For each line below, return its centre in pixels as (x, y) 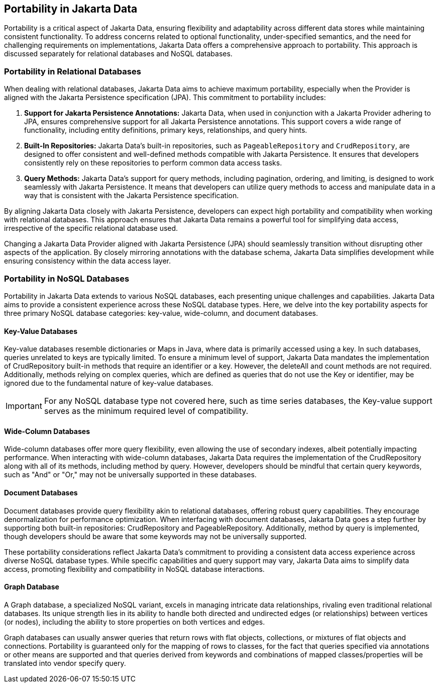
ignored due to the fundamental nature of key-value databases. (109, 383)
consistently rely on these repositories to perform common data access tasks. (153, 163)
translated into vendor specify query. (65, 663)
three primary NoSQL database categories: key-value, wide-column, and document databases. (161, 313)
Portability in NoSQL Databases (67, 278)
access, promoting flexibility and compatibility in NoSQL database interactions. (134, 569)
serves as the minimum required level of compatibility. (146, 411)
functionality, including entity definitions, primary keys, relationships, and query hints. (166, 130)
